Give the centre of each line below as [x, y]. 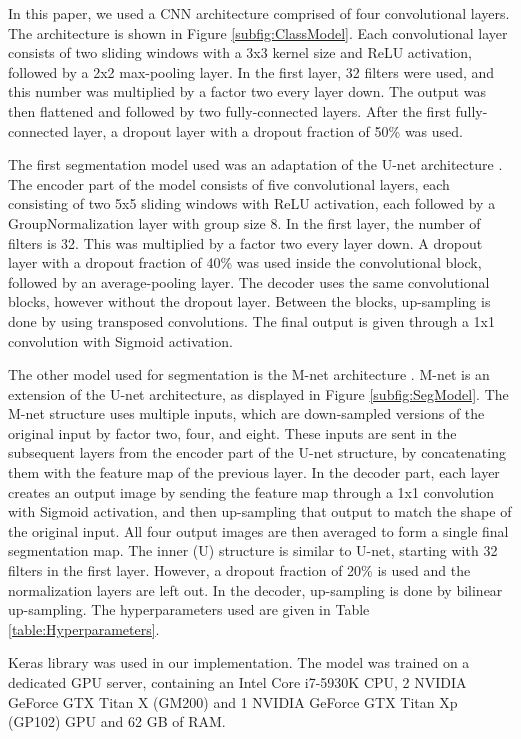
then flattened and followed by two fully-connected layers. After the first [229, 110]
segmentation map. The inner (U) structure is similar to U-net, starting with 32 [253, 550]
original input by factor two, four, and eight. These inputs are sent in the [232, 432]
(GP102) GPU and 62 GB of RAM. [117, 721]
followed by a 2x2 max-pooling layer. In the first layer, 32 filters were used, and [251, 71]
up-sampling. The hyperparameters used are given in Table [189, 609]
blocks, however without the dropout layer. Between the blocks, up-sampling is [249, 301]
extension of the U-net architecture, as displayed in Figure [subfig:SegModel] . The [258, 393]
